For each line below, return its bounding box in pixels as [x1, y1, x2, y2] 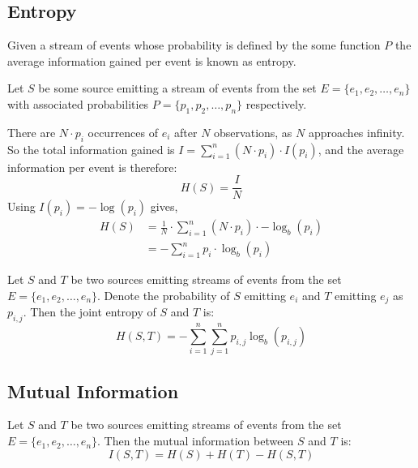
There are [7, 123, 56, 140]
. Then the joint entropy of [23, 303, 156, 320]
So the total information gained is [7, 140, 175, 157]
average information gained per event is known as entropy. [7, 52, 296, 69]
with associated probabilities [7, 95, 149, 112]
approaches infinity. [308, 123, 405, 140]
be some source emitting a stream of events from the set [38, 79, 317, 97]
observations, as [214, 123, 292, 140]
